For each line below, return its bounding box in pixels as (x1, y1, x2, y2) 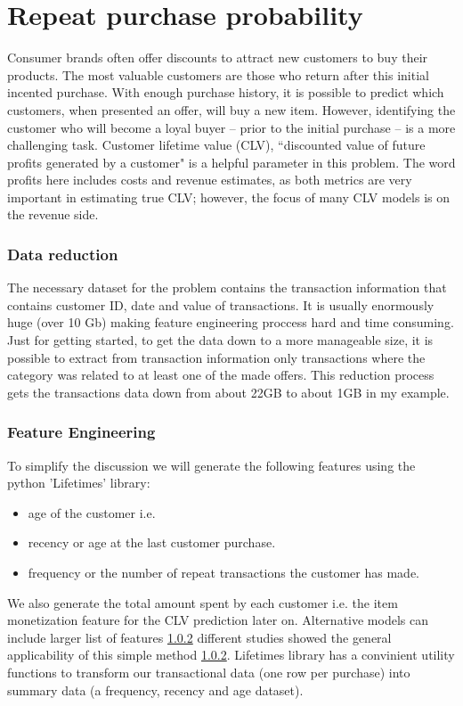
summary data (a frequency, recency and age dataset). (7, 680, 304, 699)
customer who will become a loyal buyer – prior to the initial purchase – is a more (7, 118, 456, 136)
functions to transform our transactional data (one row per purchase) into (7, 663, 410, 681)
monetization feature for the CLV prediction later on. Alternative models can (7, 611, 428, 629)
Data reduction (7, 242, 118, 265)
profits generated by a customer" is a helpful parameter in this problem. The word (7, 152, 456, 171)
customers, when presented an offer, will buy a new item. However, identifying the (7, 100, 456, 119)
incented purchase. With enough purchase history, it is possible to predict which (7, 83, 444, 102)
